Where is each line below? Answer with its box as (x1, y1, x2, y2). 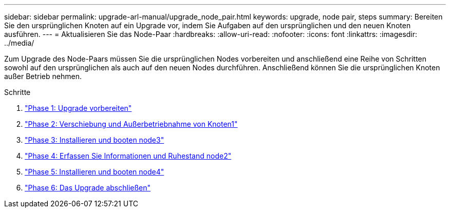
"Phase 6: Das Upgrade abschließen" (25, 183, 151, 192)
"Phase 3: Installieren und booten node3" (25, 136, 164, 144)
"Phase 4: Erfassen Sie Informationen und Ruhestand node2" (25, 151, 232, 160)
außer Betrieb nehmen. (4, 72, 82, 81)
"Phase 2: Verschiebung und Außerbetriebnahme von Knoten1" (25, 120, 238, 128)
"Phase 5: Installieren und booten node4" (25, 167, 164, 176)
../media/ (4, 38, 34, 47)
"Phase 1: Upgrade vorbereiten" (25, 104, 132, 112)
